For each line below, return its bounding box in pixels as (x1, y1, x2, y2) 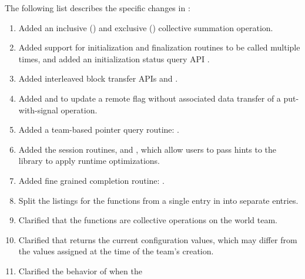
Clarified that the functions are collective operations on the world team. (18, 214, 277, 226)
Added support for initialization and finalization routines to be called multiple (18, 41, 300, 53)
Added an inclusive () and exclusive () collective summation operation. (18, 21, 273, 33)
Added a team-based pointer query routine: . (18, 123, 180, 136)
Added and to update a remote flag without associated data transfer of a (18, 92, 281, 104)
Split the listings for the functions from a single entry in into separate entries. (18, 194, 299, 206)
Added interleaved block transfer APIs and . (18, 72, 178, 85)
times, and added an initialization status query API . (18, 52, 210, 65)
